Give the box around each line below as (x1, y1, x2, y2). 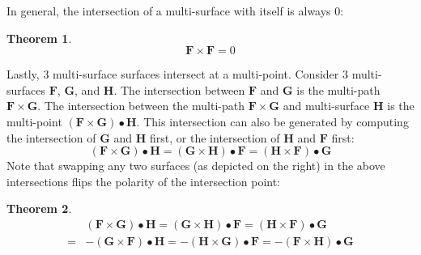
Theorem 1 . (6, 29, 72, 46)
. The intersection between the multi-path (37, 97, 245, 114)
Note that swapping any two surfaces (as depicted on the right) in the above (6, 157, 385, 174)
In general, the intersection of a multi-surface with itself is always (6, 2, 331, 19)
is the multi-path (296, 81, 381, 98)
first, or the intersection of (150, 129, 280, 146)
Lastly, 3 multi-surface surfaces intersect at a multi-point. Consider (6, 66, 339, 83)
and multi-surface (283, 97, 370, 114)
